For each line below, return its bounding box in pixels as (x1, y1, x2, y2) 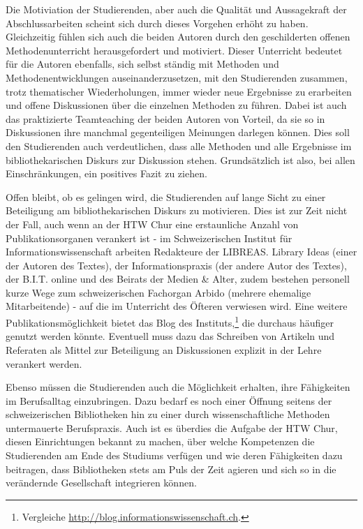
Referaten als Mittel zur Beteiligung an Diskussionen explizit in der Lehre (6, 342, 322, 357)
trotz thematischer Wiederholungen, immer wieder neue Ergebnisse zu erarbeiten (6, 84, 352, 98)
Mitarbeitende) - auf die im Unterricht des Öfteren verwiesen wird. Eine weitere (6, 299, 348, 313)
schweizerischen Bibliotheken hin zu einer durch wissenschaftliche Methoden (6, 407, 330, 422)
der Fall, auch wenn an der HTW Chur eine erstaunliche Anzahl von (6, 216, 299, 231)
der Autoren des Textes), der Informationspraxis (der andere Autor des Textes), (6, 258, 347, 272)
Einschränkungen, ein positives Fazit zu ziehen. (6, 166, 207, 181)
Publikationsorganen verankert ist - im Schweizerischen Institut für (6, 230, 292, 245)
